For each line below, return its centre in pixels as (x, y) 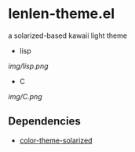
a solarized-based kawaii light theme (68, 35)
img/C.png (25, 96)
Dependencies (44, 122)
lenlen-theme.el (62, 14)
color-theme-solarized (56, 140)
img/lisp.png (28, 66)
